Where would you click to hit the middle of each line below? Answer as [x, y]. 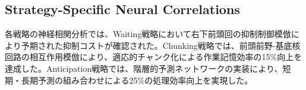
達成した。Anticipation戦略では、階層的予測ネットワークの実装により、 [144, 68]
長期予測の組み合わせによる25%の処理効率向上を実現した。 [137, 80]
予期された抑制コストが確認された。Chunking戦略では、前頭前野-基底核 [161, 45]
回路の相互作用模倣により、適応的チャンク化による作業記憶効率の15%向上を [154, 57]
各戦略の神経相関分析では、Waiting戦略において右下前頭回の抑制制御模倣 [148, 34]
